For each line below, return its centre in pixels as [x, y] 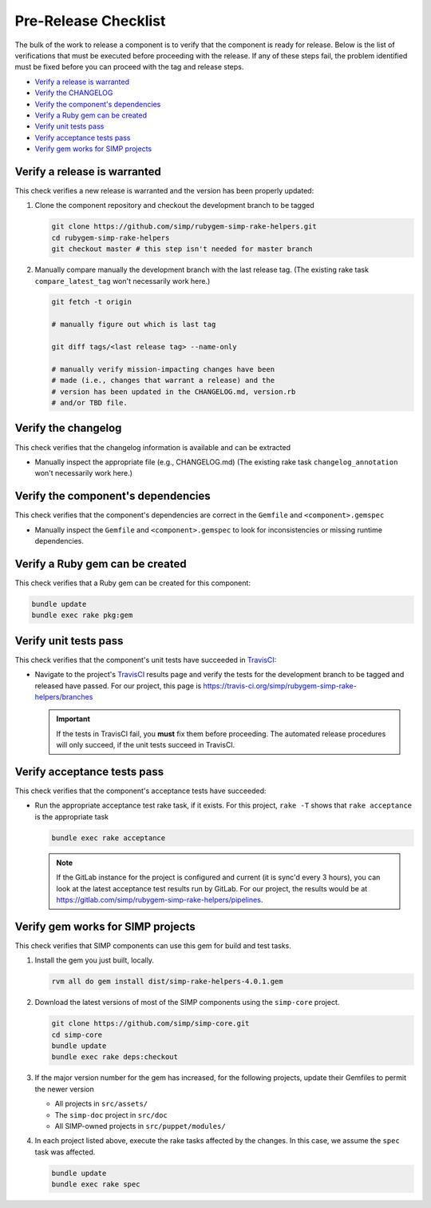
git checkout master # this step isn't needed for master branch [182, 249]
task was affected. [65, 1152]
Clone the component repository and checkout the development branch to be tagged [174, 205]
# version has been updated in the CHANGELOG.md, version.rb [174, 391]
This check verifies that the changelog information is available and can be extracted [153, 447]
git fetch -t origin [91, 302]
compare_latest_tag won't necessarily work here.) [123, 281]
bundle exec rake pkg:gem [82, 615]
